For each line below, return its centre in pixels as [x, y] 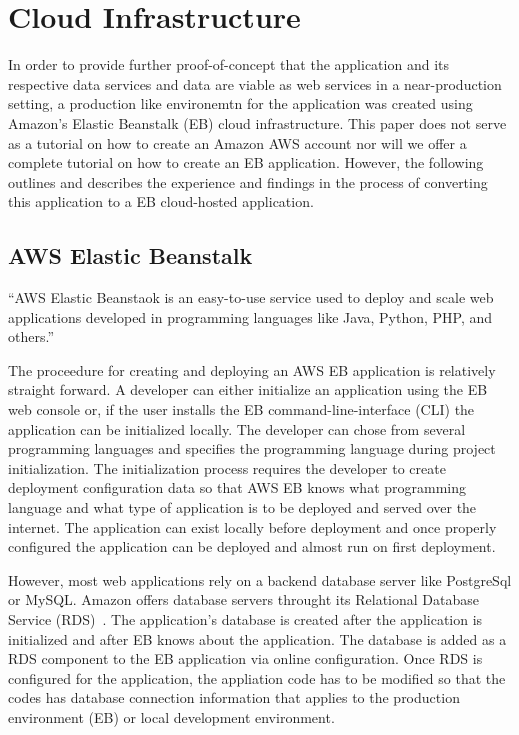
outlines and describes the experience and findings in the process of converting [248, 181]
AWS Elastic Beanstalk [130, 255]
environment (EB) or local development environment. [171, 716]
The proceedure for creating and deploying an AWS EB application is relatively [252, 369]
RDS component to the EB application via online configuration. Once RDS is [245, 658]
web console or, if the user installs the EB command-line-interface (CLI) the [241, 409]
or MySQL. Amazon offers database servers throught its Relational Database [244, 599]
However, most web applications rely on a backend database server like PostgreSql [260, 579]
